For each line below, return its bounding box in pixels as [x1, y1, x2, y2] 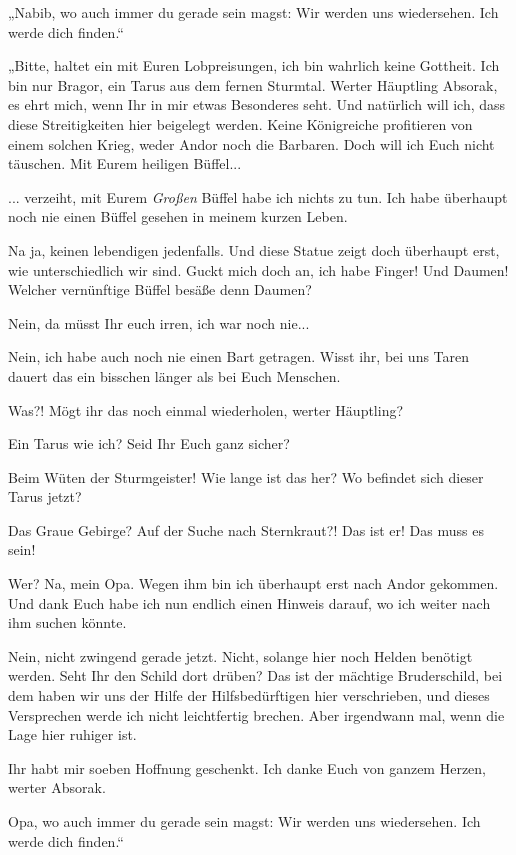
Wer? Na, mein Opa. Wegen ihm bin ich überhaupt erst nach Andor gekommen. [8, 573, 499, 594]
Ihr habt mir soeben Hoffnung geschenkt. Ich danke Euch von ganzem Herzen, [8, 757, 487, 778]
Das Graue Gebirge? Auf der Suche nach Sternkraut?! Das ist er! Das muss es [8, 519, 484, 540]
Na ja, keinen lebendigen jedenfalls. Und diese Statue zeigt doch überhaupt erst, [8, 239, 500, 260]
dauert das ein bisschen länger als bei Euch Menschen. [8, 365, 341, 386]
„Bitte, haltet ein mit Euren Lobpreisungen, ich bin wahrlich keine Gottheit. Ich [8, 55, 500, 76]
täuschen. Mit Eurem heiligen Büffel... [8, 153, 242, 174]
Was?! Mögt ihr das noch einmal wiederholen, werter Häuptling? [8, 399, 404, 420]
